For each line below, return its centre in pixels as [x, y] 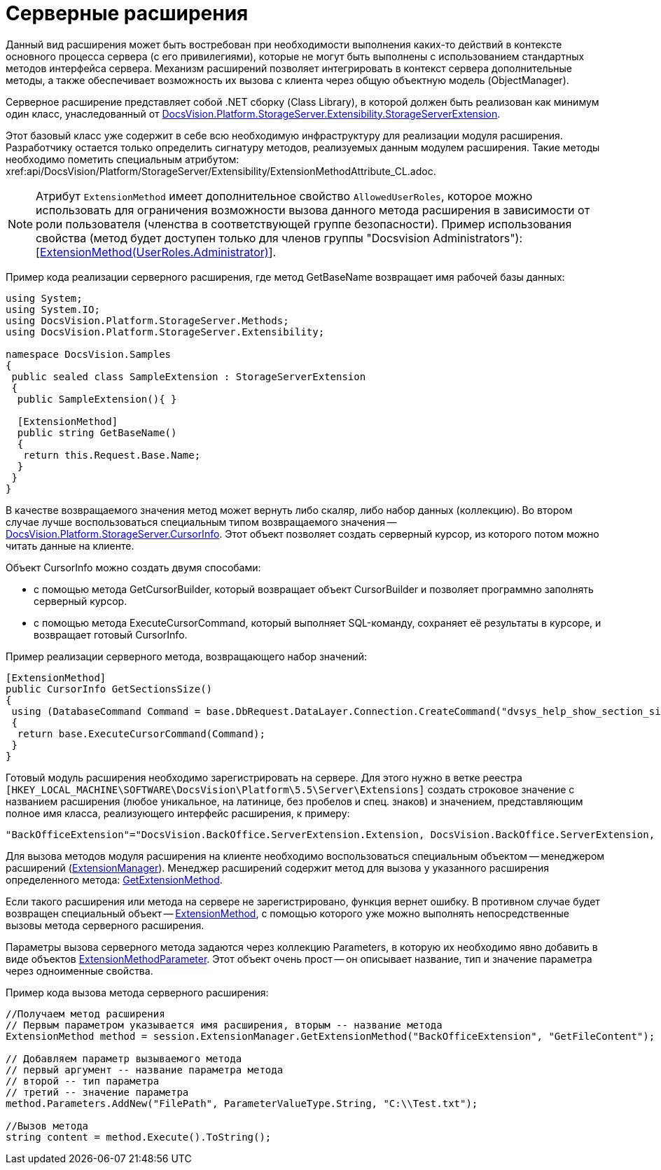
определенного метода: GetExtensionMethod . [114, 879]
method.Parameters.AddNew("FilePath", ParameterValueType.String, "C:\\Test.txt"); [242, 1103]
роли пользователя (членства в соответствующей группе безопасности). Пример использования [304, 224]
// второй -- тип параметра [83, 1081]
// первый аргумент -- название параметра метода [145, 1070]
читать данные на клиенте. [70, 545]
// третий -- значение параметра [97, 1092]
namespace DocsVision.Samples [89, 354]
